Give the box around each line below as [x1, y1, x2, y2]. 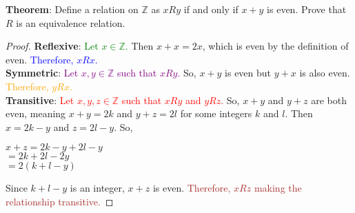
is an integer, [70, 181, 125, 195]
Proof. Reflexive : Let [6, 39, 99, 53]
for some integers [180, 106, 252, 121]
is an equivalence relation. [16, 15, 125, 30]
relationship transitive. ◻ [6, 194, 114, 208]
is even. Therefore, [152, 181, 231, 195]
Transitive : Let [6, 92, 74, 107]
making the [254, 181, 302, 195]
